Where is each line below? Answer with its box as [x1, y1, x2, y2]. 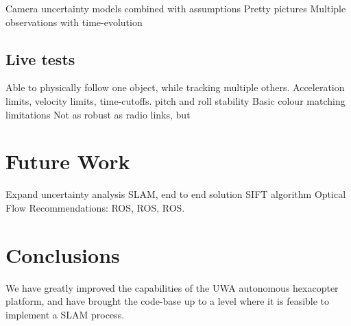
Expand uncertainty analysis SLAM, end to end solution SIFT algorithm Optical [5, 187, 346, 201]
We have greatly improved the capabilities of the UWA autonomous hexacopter [5, 280, 339, 294]
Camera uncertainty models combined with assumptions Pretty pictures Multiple [5, 1, 346, 15]
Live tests [5, 48, 75, 69]
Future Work [5, 147, 130, 175]
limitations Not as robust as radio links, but [5, 107, 191, 121]
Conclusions [5, 240, 120, 268]
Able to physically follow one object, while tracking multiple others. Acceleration [5, 80, 345, 95]
